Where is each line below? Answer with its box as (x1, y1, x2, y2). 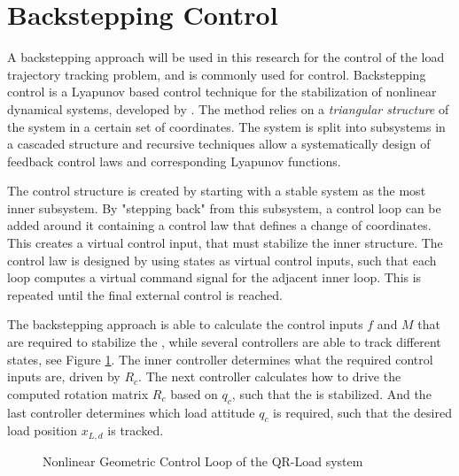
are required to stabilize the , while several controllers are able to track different (7, 333, 441, 351)
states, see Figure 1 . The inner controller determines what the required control (7, 349, 433, 368)
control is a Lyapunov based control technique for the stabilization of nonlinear (7, 82, 437, 101)
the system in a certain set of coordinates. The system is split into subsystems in (7, 117, 446, 135)
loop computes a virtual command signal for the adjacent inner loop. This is (7, 268, 422, 287)
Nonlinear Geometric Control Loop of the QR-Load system (43, 451, 363, 470)
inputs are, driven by (7, 367, 121, 386)
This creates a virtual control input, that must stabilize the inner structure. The (7, 234, 443, 252)
